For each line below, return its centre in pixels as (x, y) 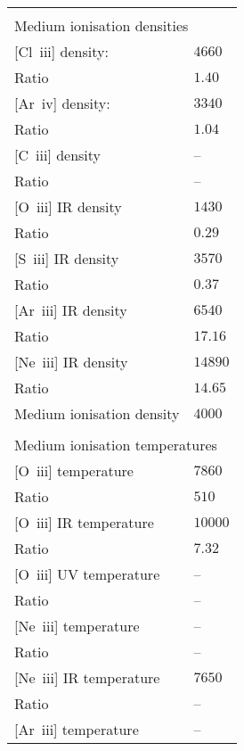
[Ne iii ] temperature (77, 626)
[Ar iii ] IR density (71, 310)
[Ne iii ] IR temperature (87, 677)
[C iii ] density (58, 155)
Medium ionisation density (97, 413)
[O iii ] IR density (68, 206)
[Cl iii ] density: (61, 51)
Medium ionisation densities (102, 25)
